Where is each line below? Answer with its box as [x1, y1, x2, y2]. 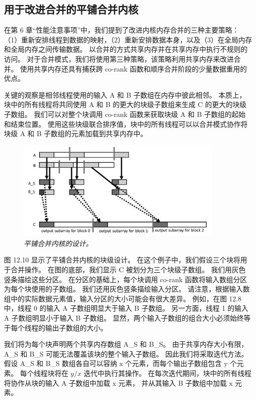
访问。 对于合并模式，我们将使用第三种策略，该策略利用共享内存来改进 [4, 53, 234, 64]
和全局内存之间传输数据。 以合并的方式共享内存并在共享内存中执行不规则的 [4, 44, 248, 54]
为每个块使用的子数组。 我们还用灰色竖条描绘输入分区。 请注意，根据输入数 [4, 284, 250, 294]
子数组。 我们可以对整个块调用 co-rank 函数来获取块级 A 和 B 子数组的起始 [4, 109, 246, 119]
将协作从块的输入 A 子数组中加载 [4, 377, 110, 388]
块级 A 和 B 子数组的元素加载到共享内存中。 [4, 128, 148, 139]
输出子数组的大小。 [45, 322, 107, 332]
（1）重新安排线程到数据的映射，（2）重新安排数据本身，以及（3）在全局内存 [4, 34, 252, 44]
